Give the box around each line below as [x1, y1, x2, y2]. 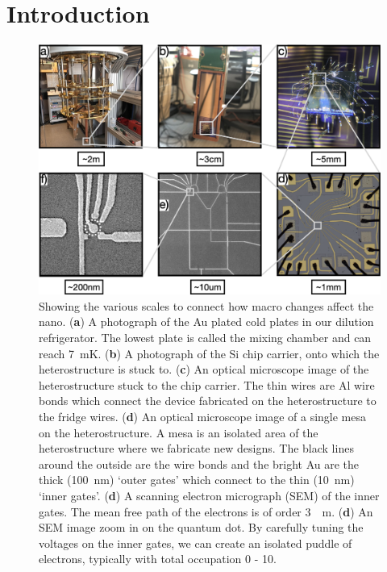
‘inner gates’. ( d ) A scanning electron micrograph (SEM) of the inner [39, 486, 380, 503]
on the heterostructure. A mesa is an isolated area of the [39, 424, 318, 440]
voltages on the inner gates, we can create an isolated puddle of [39, 534, 352, 551]
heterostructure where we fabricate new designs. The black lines [39, 440, 354, 457]
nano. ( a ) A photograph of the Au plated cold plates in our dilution [39, 313, 374, 330]
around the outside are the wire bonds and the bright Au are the [39, 455, 360, 472]
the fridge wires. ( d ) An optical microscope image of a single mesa [39, 408, 366, 424]
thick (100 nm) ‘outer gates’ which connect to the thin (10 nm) [39, 471, 355, 488]
